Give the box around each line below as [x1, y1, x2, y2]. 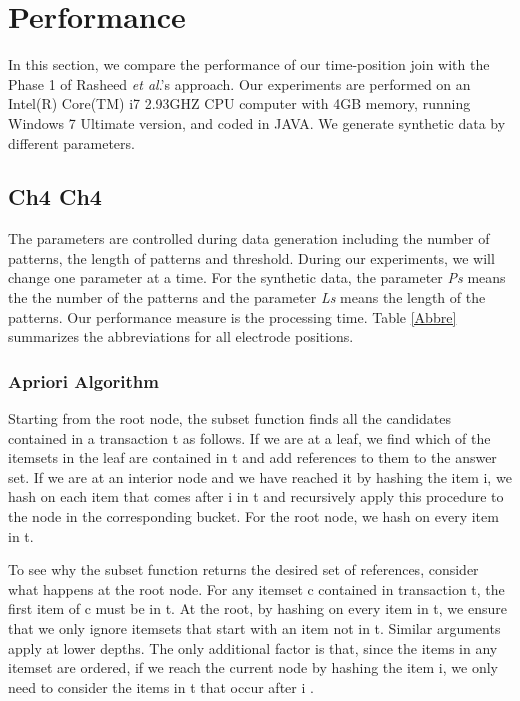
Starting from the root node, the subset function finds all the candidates [8, 408, 452, 429]
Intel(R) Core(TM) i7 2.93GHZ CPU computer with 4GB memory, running [8, 93, 471, 114]
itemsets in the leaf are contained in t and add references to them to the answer [8, 447, 497, 468]
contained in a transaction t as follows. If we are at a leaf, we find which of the [8, 427, 491, 448]
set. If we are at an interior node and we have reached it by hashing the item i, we [8, 466, 512, 487]
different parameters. [8, 132, 135, 153]
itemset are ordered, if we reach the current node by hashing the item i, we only [8, 657, 498, 678]
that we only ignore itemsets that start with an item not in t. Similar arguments [8, 618, 501, 639]
